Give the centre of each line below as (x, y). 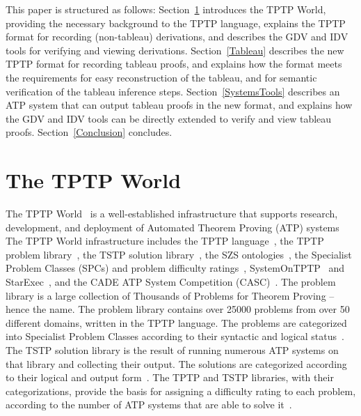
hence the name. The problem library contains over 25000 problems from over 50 (178, 309)
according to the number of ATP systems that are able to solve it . (149, 405)
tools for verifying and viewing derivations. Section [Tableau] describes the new (175, 50)
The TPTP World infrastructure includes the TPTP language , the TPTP (165, 241)
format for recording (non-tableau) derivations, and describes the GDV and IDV (177, 37)
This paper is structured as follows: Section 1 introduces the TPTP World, (166, 9)
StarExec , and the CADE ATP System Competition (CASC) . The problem (171, 282)
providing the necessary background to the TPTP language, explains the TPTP (176, 23)
